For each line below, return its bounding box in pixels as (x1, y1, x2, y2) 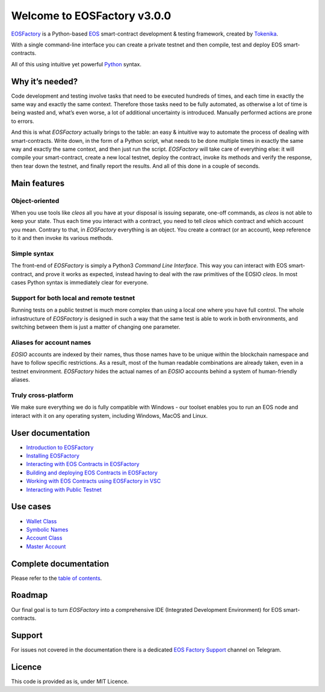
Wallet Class (26, 517, 57, 524)
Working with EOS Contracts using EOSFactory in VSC (26, 477, 161, 485)
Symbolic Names (26, 526, 69, 533)
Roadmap (11, 590, 48, 600)
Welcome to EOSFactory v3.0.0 (11, 9, 172, 22)
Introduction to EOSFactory (26, 444, 94, 451)
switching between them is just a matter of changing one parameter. (11, 323, 181, 330)
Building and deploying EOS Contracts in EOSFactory (26, 469, 158, 476)
